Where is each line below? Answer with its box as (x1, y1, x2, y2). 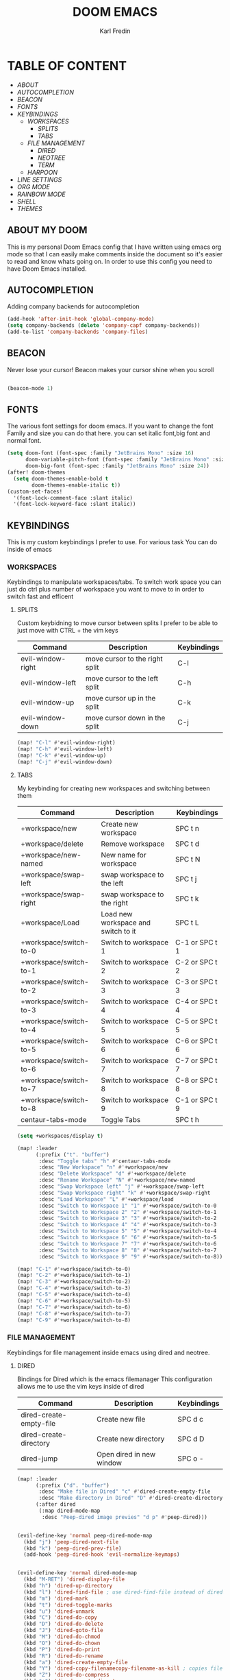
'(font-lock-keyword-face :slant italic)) (13, 501, 136, 508)
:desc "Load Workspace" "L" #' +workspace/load (38, 1195, 174, 1203)
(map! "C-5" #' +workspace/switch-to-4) (16, 1291, 131, 1298)
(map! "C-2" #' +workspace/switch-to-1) (16, 1272, 131, 1279)
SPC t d (175, 839, 200, 849)
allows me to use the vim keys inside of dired (16, 1382, 144, 1390)
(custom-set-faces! (7, 488, 63, 495)
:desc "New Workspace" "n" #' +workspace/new (38, 1164, 168, 1171)
